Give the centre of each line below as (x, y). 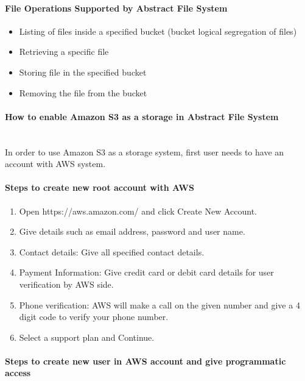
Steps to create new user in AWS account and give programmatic (145, 361)
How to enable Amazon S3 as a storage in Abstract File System (142, 116)
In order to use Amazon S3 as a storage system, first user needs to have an (145, 151)
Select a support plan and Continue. (87, 337)
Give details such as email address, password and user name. (132, 231)
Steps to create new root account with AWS (100, 187)
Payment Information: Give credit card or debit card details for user (146, 272)
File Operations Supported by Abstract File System (116, 8)
